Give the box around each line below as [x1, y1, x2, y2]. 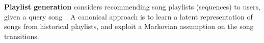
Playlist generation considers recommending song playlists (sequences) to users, [4, 1, 260, 11]
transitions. [4, 30, 39, 41]
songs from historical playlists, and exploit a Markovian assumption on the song [4, 21, 254, 31]
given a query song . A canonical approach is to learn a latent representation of [4, 11, 253, 21]
